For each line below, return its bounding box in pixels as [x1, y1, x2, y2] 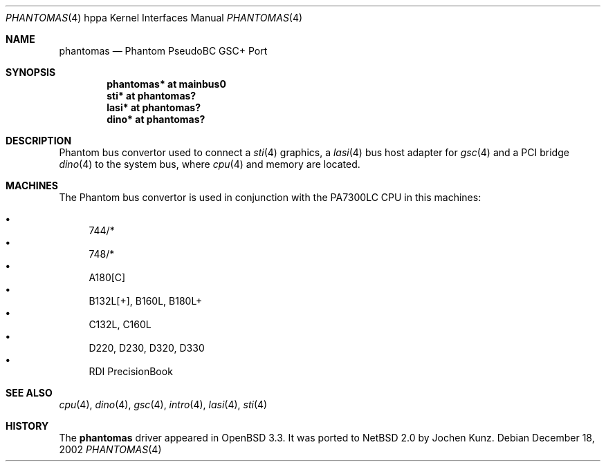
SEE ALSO [6, 387, 53, 399]
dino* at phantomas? [107, 113, 205, 125]
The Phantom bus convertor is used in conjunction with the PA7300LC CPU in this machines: [59, 191, 481, 203]
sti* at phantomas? [107, 90, 196, 102]
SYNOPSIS [6, 66, 56, 78]
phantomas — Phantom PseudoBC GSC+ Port [59, 45, 268, 57]
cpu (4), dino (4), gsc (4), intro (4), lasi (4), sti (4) [59, 399, 268, 410]
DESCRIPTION [6, 135, 72, 146]
